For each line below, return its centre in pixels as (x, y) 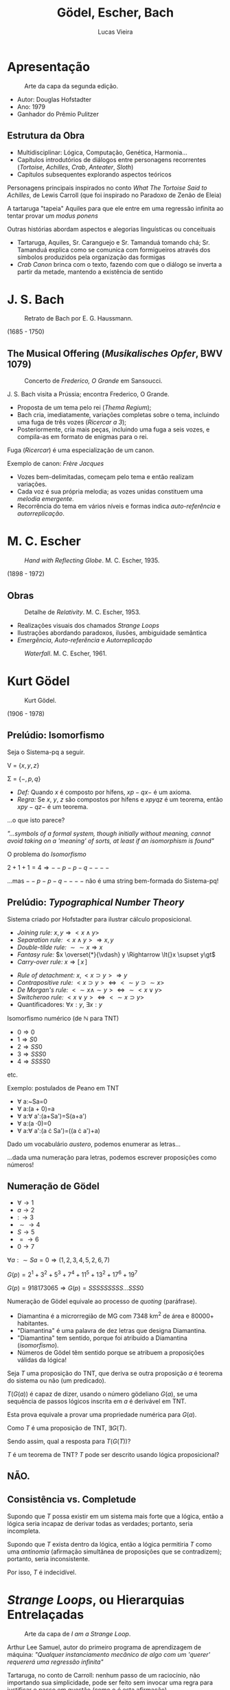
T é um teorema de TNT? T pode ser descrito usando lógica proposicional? (113, 1454)
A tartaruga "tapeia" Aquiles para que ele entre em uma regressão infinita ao (115, 208)
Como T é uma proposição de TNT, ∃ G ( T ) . (67, 1427)
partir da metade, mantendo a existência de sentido (90, 272)
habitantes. (33, 1323)
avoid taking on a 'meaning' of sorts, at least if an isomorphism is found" (111, 841)
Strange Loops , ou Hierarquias (96, 1600)
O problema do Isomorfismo (47, 854)
